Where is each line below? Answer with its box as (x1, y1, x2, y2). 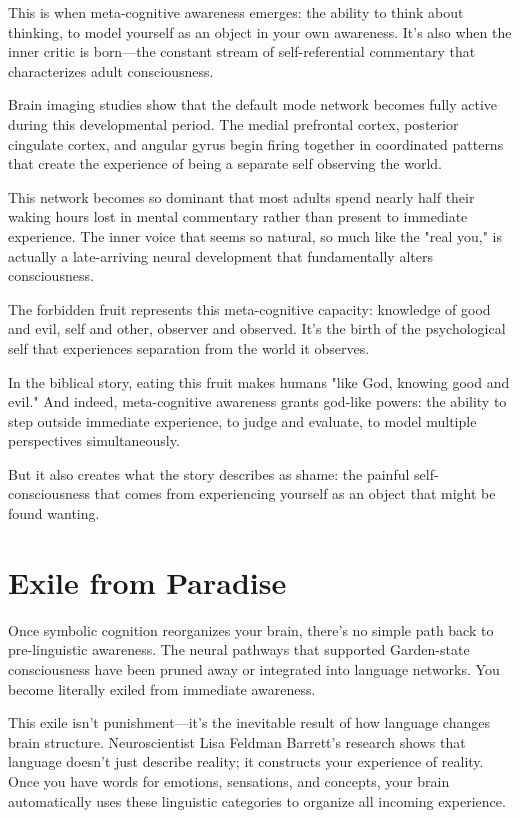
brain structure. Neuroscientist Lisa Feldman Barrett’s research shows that (8, 731, 466, 752)
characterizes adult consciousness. (8, 60, 214, 81)
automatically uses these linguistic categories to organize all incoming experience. (8, 790, 506, 811)
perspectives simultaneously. (8, 430, 180, 451)
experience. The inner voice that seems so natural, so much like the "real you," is (8, 225, 502, 246)
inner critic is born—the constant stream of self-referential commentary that (8, 41, 476, 62)
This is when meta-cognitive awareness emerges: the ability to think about (8, 2, 464, 22)
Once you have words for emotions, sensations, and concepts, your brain (8, 770, 450, 791)
